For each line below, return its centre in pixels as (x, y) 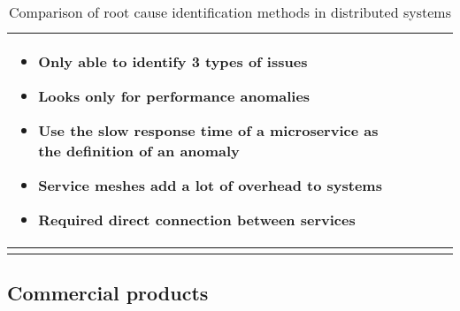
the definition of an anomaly (139, 151)
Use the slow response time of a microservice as (208, 130)
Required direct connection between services (197, 220)
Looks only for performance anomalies (174, 96)
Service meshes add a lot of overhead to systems (210, 185)
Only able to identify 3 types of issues (173, 61)
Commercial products (108, 293)
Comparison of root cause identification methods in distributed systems (230, 12)
